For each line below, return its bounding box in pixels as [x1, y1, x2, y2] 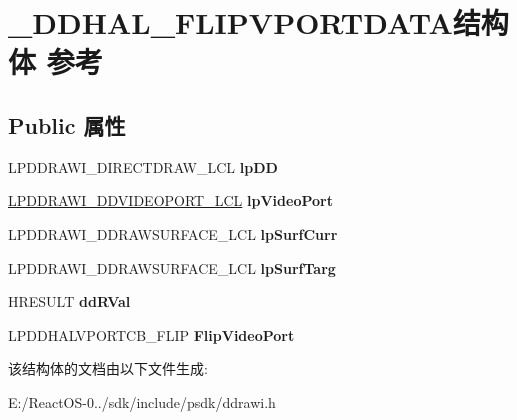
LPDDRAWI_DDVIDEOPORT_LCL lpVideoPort [8, 190, 333, 211]
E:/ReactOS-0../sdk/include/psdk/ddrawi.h [8, 391, 276, 412]
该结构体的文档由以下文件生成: [8, 358, 208, 379]
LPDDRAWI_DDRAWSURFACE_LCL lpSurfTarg [8, 257, 336, 278]
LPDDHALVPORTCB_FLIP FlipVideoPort [8, 324, 295, 345]
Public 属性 [8, 109, 126, 140]
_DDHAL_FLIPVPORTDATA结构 [8, 2, 509, 43]
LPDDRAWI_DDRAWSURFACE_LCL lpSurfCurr [8, 223, 338, 244]
